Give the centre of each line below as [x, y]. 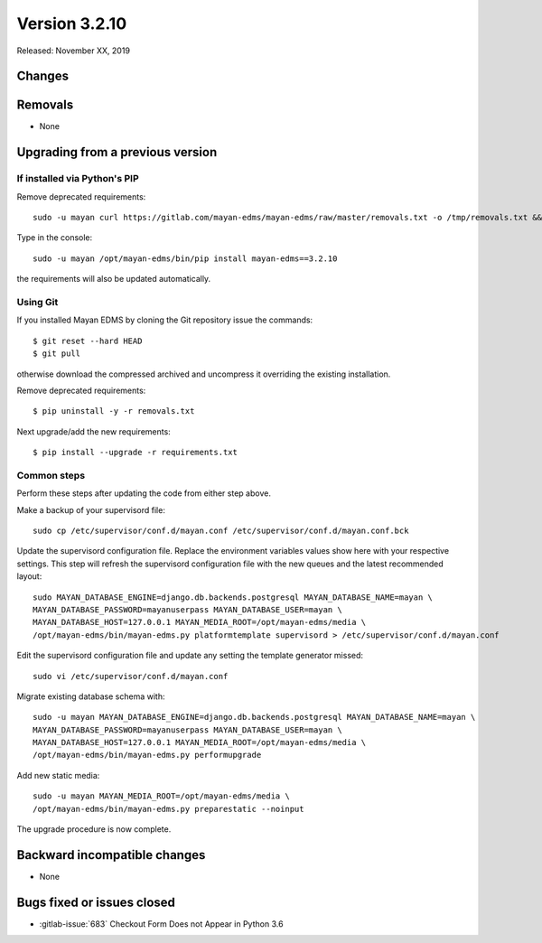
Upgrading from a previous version [117, 152]
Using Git [37, 302]
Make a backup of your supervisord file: [91, 509]
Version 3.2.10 [72, 23]
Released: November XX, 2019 [74, 51]
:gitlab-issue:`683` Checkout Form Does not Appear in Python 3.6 [161, 924]
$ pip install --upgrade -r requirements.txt [135, 453]
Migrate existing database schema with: [91, 696]
